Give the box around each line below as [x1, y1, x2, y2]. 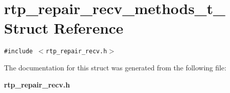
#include [4, 48, 33, 55]
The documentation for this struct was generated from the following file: [4, 62, 226, 72]
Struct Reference [4, 18, 124, 38]
